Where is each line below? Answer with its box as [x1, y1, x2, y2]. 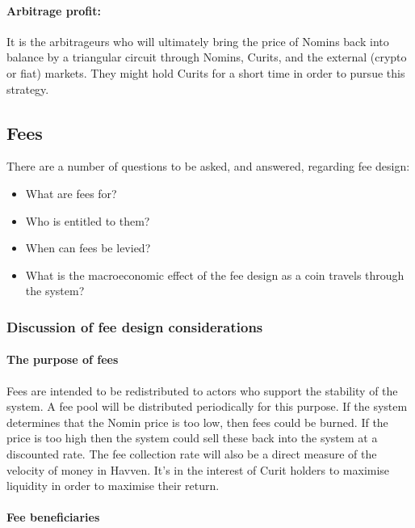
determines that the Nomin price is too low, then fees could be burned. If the [6, 413, 388, 430]
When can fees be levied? [25, 239, 151, 256]
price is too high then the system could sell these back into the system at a [6, 429, 378, 446]
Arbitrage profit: [6, 2, 102, 19]
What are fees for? [25, 184, 117, 201]
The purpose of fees [6, 351, 119, 368]
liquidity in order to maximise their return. [6, 477, 220, 494]
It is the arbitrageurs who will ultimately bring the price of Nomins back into [6, 32, 389, 49]
